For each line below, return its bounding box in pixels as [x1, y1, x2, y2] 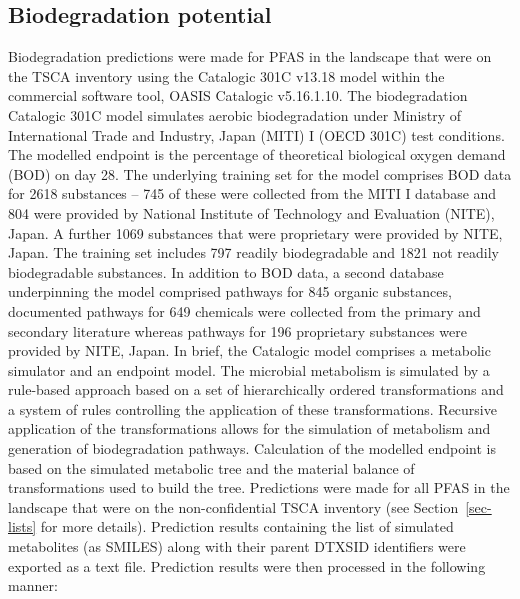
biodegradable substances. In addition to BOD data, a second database [8, 261, 444, 282]
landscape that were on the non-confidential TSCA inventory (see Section [8, 496, 459, 517]
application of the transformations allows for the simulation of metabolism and [8, 418, 491, 439]
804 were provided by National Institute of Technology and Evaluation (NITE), [8, 202, 495, 223]
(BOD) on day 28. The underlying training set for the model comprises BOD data [8, 163, 512, 184]
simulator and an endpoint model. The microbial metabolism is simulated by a [8, 359, 490, 380]
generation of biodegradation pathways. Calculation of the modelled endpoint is [8, 438, 496, 459]
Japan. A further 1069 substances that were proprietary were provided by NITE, [8, 222, 503, 243]
